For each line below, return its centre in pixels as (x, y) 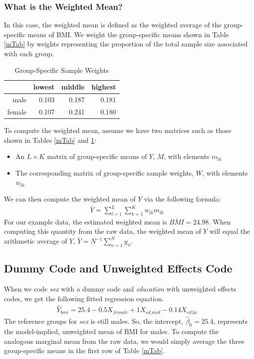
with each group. (29, 53)
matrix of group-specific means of (97, 156)
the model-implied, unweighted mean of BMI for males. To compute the (111, 331)
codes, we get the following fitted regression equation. (84, 298)
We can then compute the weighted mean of (70, 198)
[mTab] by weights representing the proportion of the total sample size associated (126, 44)
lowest (44, 87)
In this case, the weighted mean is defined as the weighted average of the (113, 25)
